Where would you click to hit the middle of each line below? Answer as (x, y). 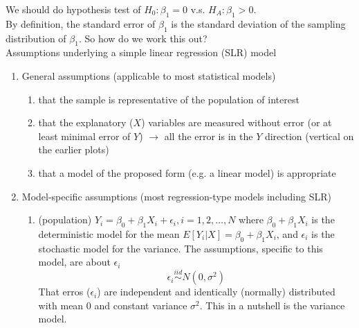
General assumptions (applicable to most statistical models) (149, 75)
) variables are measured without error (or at (237, 122)
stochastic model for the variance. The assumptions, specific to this (181, 248)
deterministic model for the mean (109, 233)
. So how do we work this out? (143, 38)
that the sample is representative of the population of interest (169, 99)
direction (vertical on (309, 136)
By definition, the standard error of (81, 23)
